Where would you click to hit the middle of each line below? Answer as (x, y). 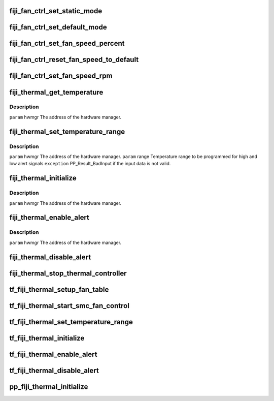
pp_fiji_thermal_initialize (49, 387)
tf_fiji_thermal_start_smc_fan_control (69, 306)
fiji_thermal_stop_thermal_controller (68, 273)
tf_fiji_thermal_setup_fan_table (59, 289)
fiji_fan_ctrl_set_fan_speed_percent (67, 43)
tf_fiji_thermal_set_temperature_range (71, 322)
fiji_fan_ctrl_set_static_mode (56, 11)
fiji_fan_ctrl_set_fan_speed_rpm (61, 76)
